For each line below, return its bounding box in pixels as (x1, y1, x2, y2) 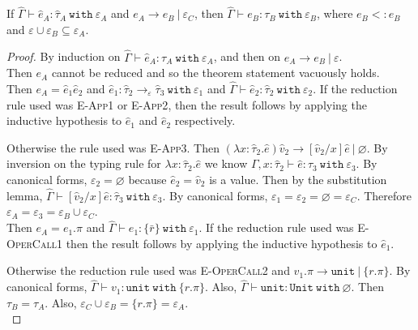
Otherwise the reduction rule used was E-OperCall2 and (6, 262, 290, 279)
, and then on (213, 48, 281, 65)
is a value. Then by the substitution (209, 171, 387, 187)
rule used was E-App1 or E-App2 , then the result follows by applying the (6, 96, 367, 113)
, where (316, 5, 353, 22)
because (128, 171, 167, 187)
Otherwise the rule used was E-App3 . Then (6, 139, 220, 156)
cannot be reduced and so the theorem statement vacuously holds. (51, 64, 380, 81)
